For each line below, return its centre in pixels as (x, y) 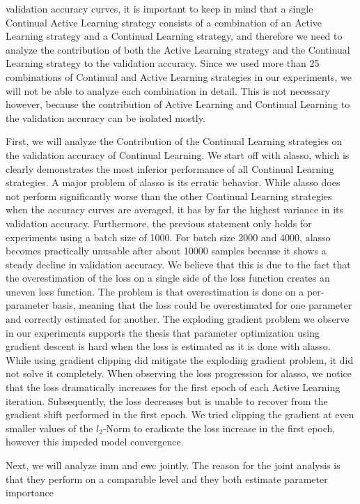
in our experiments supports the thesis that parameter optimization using (163, 332)
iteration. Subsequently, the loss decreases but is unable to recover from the (167, 400)
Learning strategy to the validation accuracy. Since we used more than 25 (163, 63)
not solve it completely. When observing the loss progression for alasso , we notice (179, 373)
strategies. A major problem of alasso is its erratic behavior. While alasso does (173, 182)
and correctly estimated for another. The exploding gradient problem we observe (178, 319)
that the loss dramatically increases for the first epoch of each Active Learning (173, 387)
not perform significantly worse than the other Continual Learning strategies (169, 196)
